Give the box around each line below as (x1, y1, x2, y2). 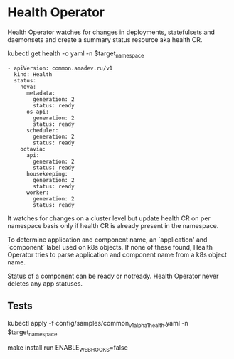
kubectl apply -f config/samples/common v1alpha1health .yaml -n (7, 318, 188, 329)
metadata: (26, 90, 55, 97)
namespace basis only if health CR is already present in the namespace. (7, 221, 219, 230)
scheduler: (26, 127, 59, 134)
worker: (26, 189, 50, 196)
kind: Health (14, 70, 53, 78)
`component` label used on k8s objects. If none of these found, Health (7, 242, 213, 251)
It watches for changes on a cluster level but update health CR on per (7, 214, 211, 223)
